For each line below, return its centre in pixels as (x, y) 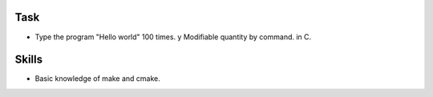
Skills (29, 60)
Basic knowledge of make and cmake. (97, 79)
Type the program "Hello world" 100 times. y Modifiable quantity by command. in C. (173, 37)
